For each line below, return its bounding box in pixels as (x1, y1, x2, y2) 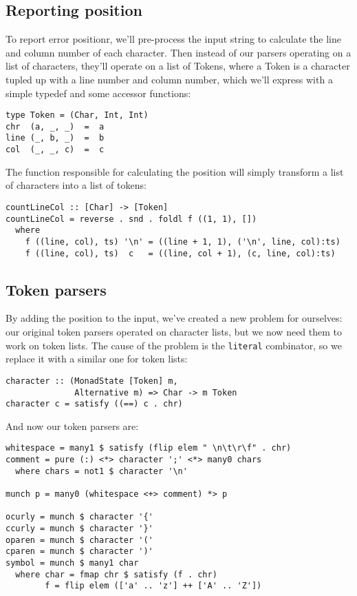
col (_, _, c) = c (6, 145, 105, 155)
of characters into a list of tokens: (6, 178, 147, 192)
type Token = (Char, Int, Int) (6, 110, 149, 121)
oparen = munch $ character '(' (6, 535, 153, 545)
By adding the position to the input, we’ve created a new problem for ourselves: (6, 311, 343, 325)
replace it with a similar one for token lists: (6, 351, 188, 366)
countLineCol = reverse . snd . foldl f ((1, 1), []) (6, 214, 257, 224)
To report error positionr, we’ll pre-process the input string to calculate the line (6, 32, 341, 46)
